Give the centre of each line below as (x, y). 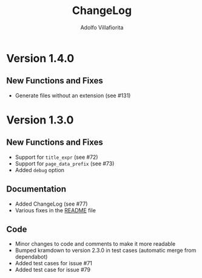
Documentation (36, 189)
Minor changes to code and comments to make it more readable (95, 244)
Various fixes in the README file (55, 210)
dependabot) (31, 257)
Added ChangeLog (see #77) (51, 204)
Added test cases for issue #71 (54, 263)
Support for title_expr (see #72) (56, 157)
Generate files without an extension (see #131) (73, 96)
